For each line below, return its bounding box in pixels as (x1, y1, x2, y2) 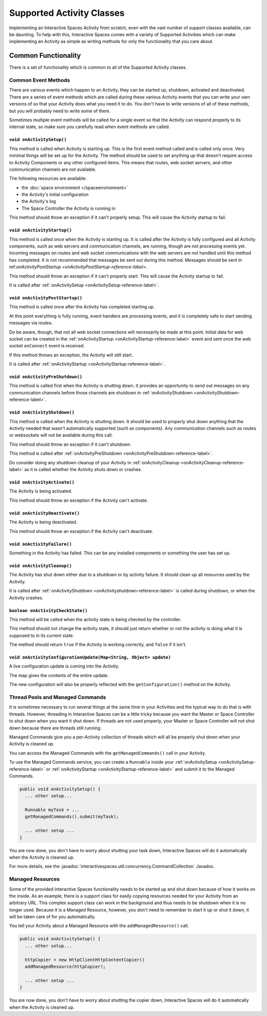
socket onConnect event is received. (9, 343, 85, 349)
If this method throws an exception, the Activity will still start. (9, 352, 133, 358)
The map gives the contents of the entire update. (9, 672, 109, 678)
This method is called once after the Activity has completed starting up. (9, 304, 155, 310)
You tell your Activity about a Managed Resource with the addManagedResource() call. (9, 923, 189, 929)
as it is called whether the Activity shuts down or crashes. (24, 467, 142, 472)
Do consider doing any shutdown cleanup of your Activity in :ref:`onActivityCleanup (9, 459, 180, 465)
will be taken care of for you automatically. (9, 914, 96, 920)
